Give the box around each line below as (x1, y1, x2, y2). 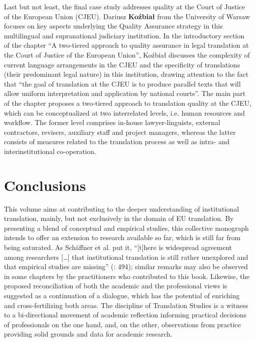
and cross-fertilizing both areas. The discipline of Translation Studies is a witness (4, 300, 249, 310)
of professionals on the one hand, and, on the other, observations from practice (4, 319, 241, 329)
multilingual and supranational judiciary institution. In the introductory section (4, 30, 245, 40)
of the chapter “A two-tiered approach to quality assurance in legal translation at (4, 40, 249, 50)
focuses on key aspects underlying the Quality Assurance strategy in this (4, 21, 223, 31)
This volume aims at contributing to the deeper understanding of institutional (4, 203, 239, 214)
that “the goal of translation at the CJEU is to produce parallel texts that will (4, 78, 241, 89)
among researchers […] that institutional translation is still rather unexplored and (4, 251, 249, 262)
